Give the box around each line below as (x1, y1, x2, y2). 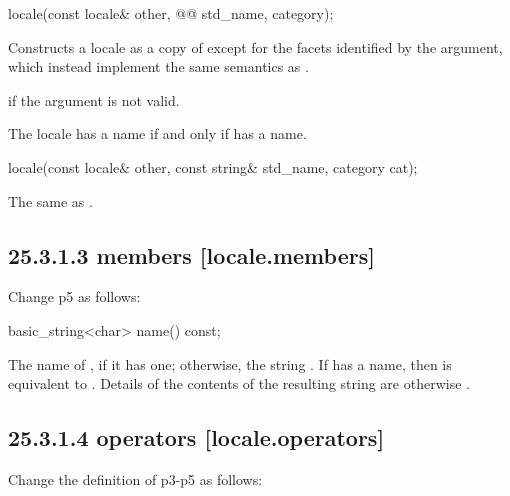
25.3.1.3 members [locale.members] (8, 239, 375, 270)
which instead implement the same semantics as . (8, 56, 309, 77)
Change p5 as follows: (8, 286, 141, 307)
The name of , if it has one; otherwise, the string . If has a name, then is (8, 353, 452, 374)
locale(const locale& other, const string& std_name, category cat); (8, 156, 418, 177)
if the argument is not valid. (8, 89, 180, 110)
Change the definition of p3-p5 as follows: (8, 468, 263, 489)
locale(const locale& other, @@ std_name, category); (8, 3, 334, 23)
